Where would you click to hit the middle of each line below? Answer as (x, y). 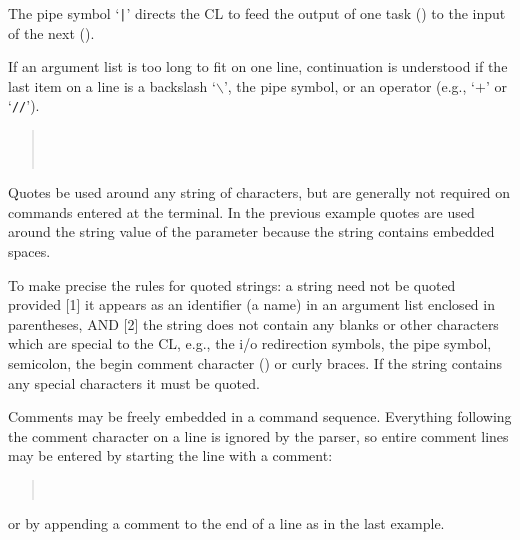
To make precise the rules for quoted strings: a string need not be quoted (232, 284)
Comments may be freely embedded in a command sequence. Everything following (260, 416)
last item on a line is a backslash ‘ (112, 85)
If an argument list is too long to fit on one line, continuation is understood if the (258, 66)
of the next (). (51, 32)
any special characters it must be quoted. (134, 382)
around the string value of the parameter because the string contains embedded (251, 231)
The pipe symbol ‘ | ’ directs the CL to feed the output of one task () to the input (257, 13)
